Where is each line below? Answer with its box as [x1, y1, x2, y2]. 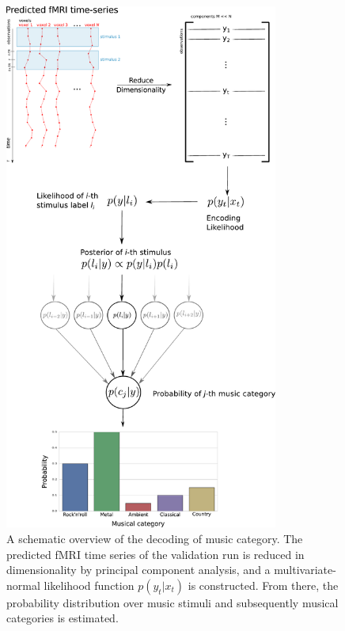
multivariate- [274, 561, 336, 578]
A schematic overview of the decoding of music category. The [6, 530, 303, 547]
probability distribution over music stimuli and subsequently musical [6, 594, 339, 610]
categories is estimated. [6, 610, 119, 626]
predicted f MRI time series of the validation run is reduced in [6, 545, 305, 562]
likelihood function [44, 576, 135, 593]
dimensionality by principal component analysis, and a [6, 561, 271, 578]
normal [6, 576, 40, 593]
